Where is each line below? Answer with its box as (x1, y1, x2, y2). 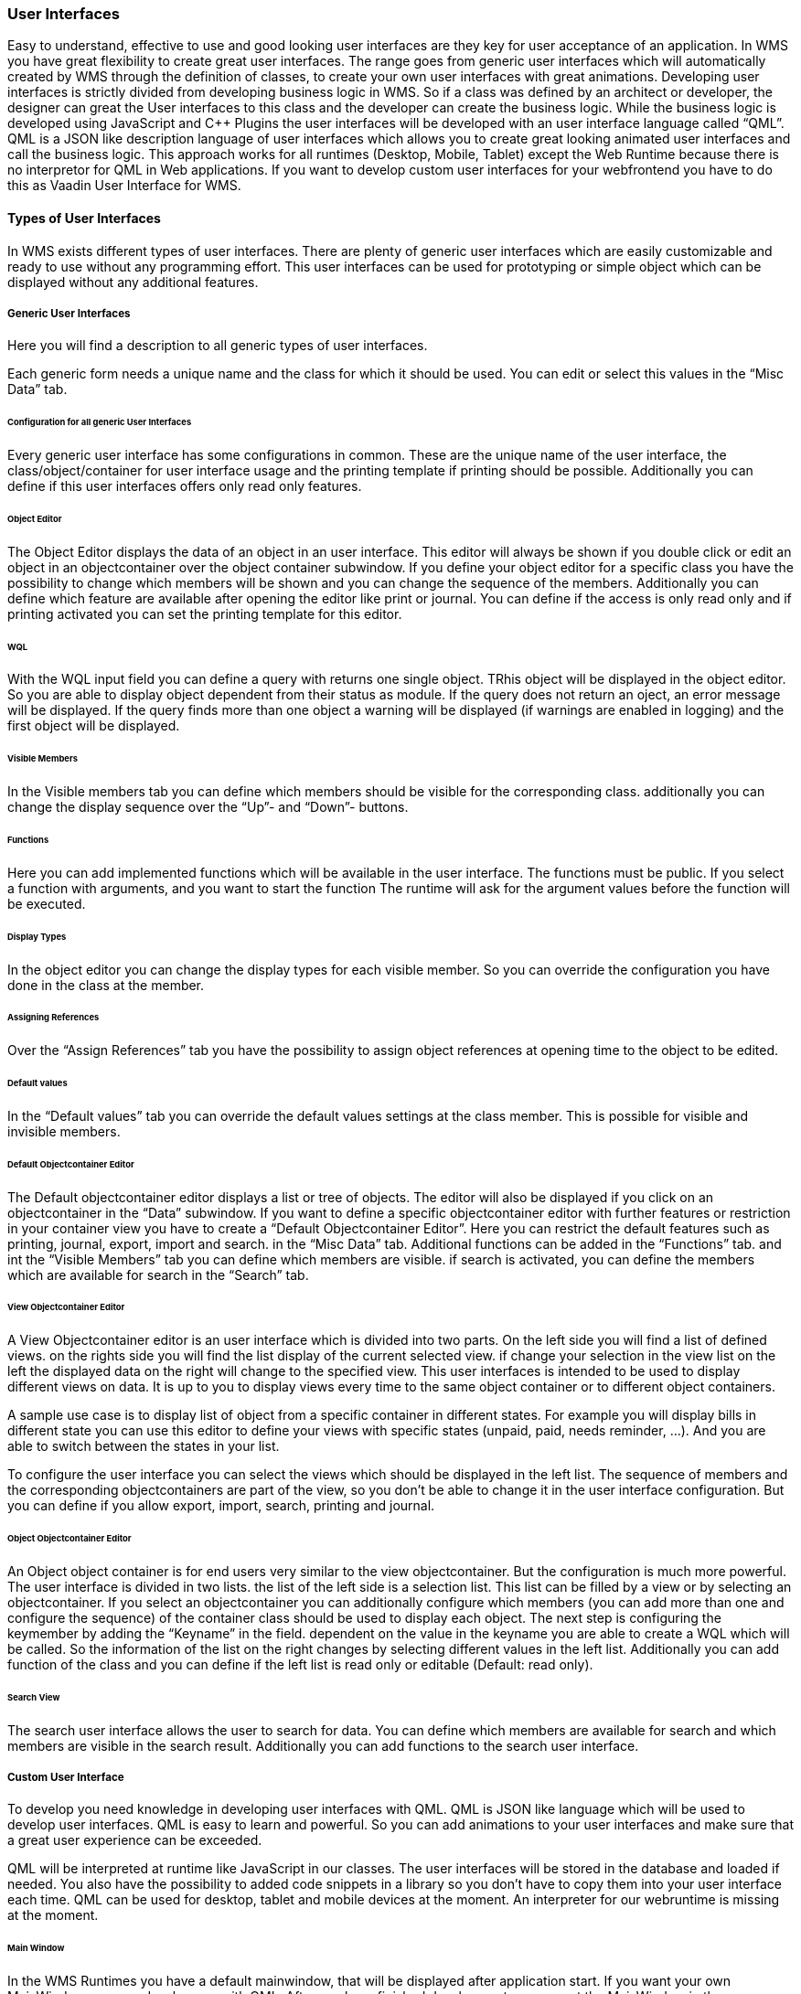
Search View (7, 1691, 60, 1702)
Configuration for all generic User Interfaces (7, 417, 192, 428)
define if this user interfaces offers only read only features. (7, 478, 362, 495)
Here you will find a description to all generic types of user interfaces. (7, 337, 428, 354)
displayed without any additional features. (7, 273, 259, 290)
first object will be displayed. (7, 718, 180, 734)
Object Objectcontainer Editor (7, 1533, 132, 1544)
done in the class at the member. (7, 976, 205, 993)
